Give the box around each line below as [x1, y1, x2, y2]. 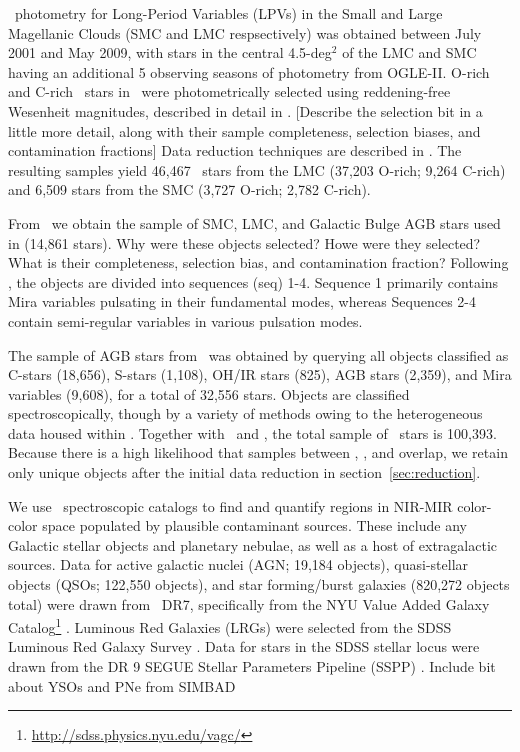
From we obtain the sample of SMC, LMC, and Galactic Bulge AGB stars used [8, 212, 501, 233]
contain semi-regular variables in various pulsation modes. [8, 310, 363, 331]
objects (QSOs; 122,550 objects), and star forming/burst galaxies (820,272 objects [8, 574, 510, 595]
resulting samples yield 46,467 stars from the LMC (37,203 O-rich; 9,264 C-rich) [8, 159, 506, 180]
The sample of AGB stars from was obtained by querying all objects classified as [8, 344, 509, 365]
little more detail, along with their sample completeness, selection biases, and [8, 120, 481, 141]
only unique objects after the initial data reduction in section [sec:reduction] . [8, 462, 481, 483]
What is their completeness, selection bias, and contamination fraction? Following [8, 252, 509, 273]
